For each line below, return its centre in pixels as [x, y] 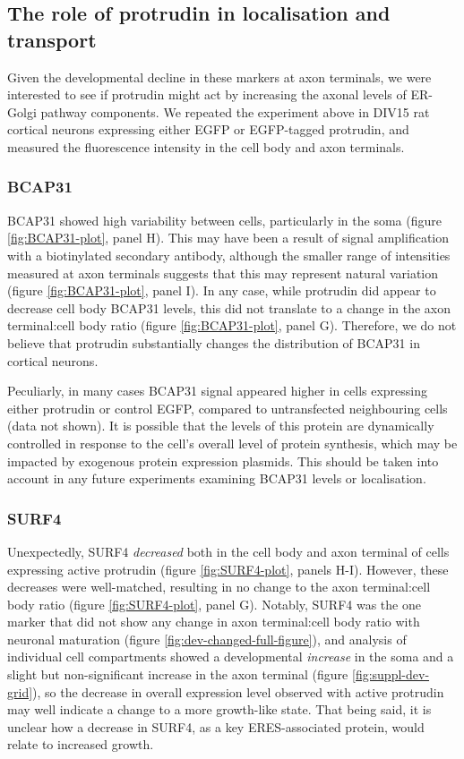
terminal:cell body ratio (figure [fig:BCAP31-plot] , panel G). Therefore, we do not [232, 325]
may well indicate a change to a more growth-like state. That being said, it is [219, 709]
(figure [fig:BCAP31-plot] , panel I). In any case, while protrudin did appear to [222, 290]
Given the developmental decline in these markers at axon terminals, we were [219, 77]
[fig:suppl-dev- [391, 674]
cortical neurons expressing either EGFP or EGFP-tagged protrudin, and [208, 129]
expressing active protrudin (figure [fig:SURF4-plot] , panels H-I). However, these [228, 569]
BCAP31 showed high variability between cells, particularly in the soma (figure [224, 220]
